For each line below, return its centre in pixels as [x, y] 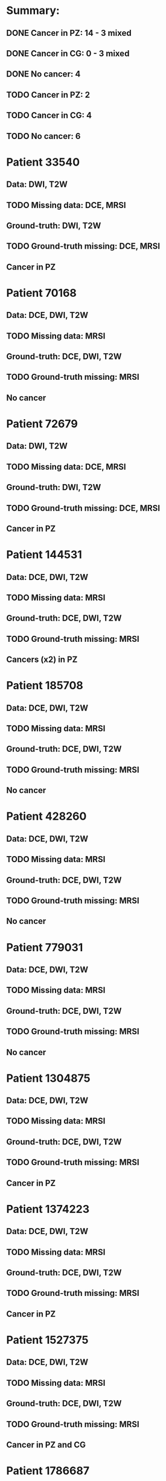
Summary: [33, 11]
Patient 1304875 [48, 1078]
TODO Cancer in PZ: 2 [48, 95]
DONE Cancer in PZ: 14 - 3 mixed [69, 33]
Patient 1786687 [48, 1471]
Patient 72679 [42, 424]
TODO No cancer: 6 [43, 136]
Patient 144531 [44, 555]
